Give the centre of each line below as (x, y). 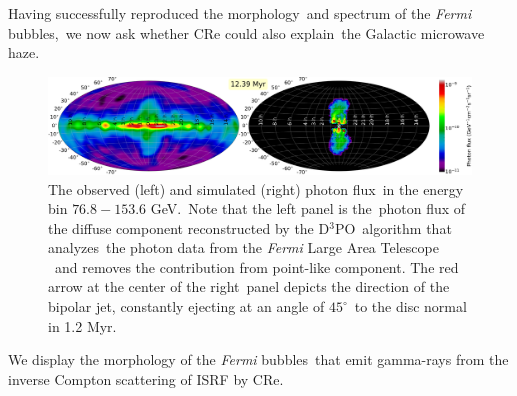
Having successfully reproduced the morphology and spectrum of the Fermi (240, 13)
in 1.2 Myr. (82, 325)
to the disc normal (410, 306)
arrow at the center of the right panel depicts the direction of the (249, 286)
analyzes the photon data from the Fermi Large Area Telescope (243, 247)
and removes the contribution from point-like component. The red (256, 266)
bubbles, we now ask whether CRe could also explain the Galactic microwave (246, 32)
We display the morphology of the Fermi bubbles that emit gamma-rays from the (258, 359)
